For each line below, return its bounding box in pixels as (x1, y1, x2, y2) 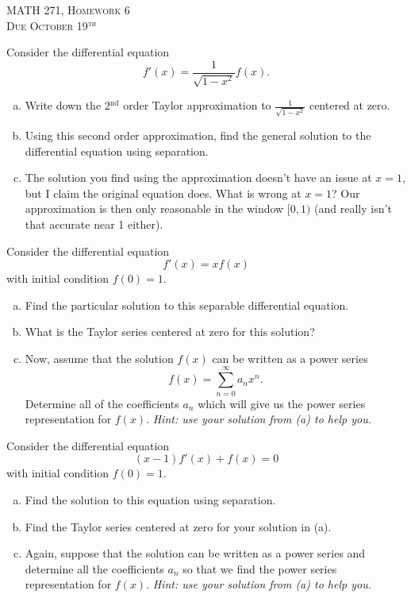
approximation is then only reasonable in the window (25, 200, 284, 217)
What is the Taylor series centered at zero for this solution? (25, 323, 315, 340)
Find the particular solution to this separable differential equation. (25, 296, 349, 313)
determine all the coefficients (25, 560, 164, 577)
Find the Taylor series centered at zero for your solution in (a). (25, 518, 332, 534)
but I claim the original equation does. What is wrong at (25, 184, 302, 201)
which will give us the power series (198, 395, 366, 411)
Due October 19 (6, 17, 88, 33)
